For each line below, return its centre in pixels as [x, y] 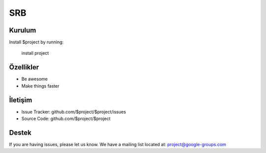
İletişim [21, 100]
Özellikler [24, 67]
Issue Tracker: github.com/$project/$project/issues [74, 112]
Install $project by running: [36, 42]
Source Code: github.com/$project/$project [66, 119]
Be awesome [34, 79]
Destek [20, 133]
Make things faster [40, 86]
